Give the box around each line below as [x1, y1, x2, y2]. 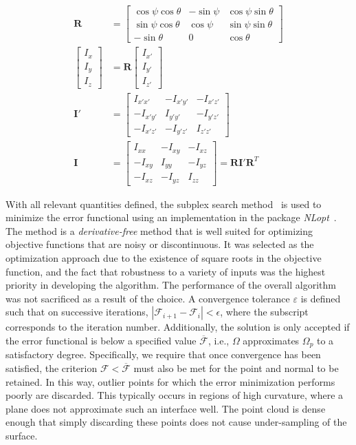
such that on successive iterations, [5, 304, 148, 319]
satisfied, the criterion [5, 361, 98, 375]
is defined [300, 291, 341, 305]
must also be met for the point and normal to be [133, 361, 339, 375]
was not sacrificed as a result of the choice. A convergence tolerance [5, 291, 290, 305]
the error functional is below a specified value [5, 333, 197, 347]
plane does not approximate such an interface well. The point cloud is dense [5, 401, 326, 415]
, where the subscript [220, 304, 309, 319]
